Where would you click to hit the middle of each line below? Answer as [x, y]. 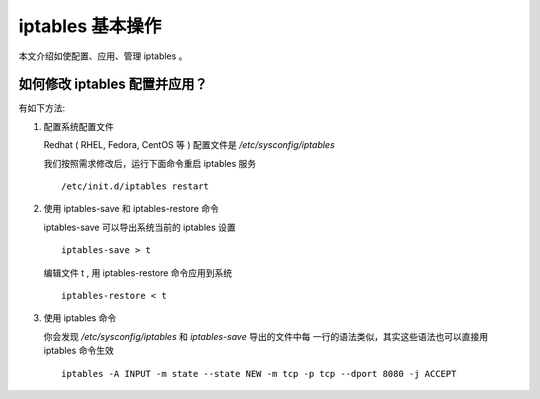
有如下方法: [42, 108]
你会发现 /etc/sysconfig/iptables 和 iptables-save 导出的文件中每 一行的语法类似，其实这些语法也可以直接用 [266, 336]
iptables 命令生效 [78, 351]
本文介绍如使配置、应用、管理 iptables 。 [103, 56]
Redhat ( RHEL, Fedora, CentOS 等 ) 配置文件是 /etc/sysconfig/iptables [189, 145]
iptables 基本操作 [90, 26]
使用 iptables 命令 [80, 318]
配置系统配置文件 [78, 126]
